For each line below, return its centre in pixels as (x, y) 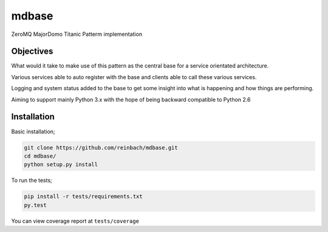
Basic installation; (33, 132)
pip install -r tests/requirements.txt (83, 197)
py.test (35, 205)
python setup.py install (61, 165)
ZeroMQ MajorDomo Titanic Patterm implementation (77, 34)
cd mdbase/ (40, 156)
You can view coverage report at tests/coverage (75, 221)
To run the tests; (32, 180)
